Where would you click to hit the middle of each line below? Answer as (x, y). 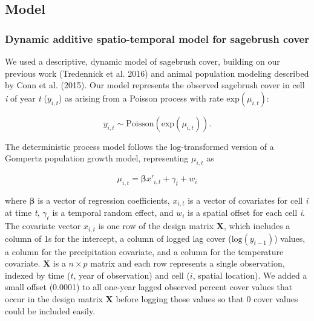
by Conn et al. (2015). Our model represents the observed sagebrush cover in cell (155, 85)
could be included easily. (50, 310)
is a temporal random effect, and (113, 212)
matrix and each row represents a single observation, (188, 263)
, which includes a (257, 226)
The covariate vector (43, 226)
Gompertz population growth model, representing (97, 158)
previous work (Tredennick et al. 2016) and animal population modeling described (157, 73)
